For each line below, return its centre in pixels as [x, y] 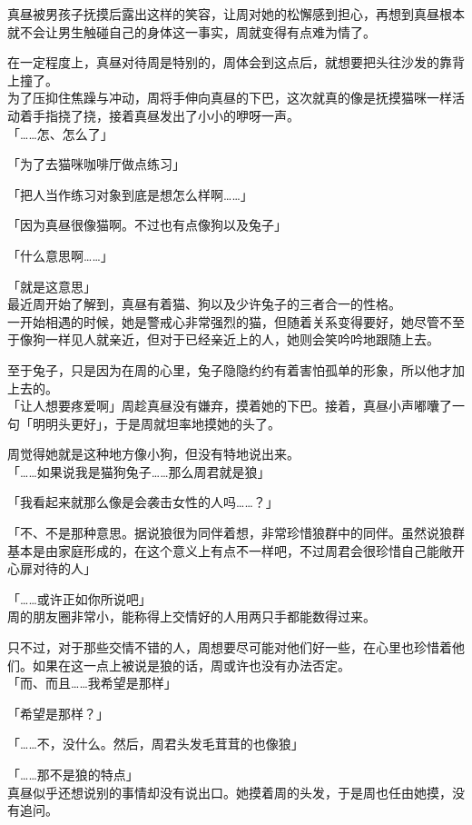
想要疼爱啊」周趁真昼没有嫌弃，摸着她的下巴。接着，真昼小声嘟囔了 [248, 406]
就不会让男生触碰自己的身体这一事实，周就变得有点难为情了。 [192, 31]
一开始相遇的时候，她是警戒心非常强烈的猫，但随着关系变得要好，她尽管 [223, 321]
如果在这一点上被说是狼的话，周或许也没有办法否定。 [191, 665]
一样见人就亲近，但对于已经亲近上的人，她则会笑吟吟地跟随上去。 [242, 339]
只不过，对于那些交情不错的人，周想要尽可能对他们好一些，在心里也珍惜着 [230, 647]
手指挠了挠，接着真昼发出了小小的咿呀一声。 [166, 115]
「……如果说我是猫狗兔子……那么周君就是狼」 [139, 471]
